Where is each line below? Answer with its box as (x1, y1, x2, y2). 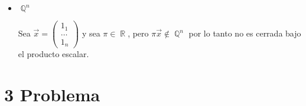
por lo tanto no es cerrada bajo (188, 27, 301, 39)
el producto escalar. (18, 48, 89, 60)
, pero (128, 27, 149, 39)
